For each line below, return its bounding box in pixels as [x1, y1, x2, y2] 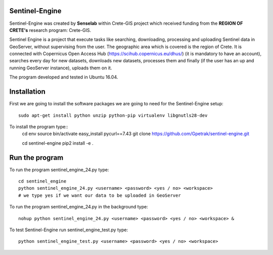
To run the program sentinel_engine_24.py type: [9, 166, 109, 173]
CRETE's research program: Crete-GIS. [9, 27, 91, 33]
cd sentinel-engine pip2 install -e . [22, 140, 94, 146]
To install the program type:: [9, 123, 68, 130]
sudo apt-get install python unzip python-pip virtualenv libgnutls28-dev [18, 112, 208, 118]
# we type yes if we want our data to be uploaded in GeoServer [18, 192, 181, 198]
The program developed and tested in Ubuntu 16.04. [9, 74, 118, 80]
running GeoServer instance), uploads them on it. [9, 65, 112, 71]
